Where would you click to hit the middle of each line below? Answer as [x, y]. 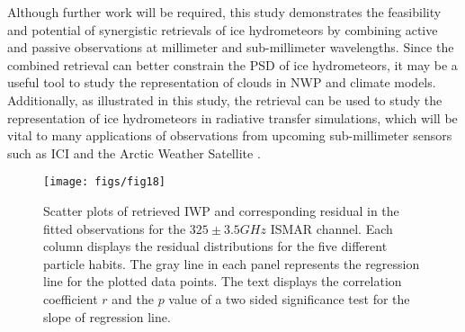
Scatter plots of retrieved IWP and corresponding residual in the [221, 211]
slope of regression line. [107, 316]
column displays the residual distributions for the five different [215, 246]
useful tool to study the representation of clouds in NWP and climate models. [222, 82]
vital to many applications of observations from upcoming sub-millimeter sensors [230, 135]
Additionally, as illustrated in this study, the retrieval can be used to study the [225, 99]
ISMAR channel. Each [331, 228]
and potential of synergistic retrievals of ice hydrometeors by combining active [223, 29]
